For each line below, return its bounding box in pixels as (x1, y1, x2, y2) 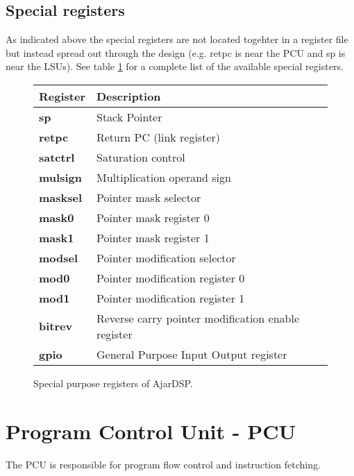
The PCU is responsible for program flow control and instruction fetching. (6, 457, 321, 471)
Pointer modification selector (96, 249, 236, 266)
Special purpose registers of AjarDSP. (33, 375, 193, 390)
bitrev (39, 318, 73, 334)
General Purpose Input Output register (96, 346, 287, 362)
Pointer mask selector (96, 189, 201, 205)
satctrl (39, 148, 75, 165)
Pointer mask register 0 (96, 209, 210, 226)
